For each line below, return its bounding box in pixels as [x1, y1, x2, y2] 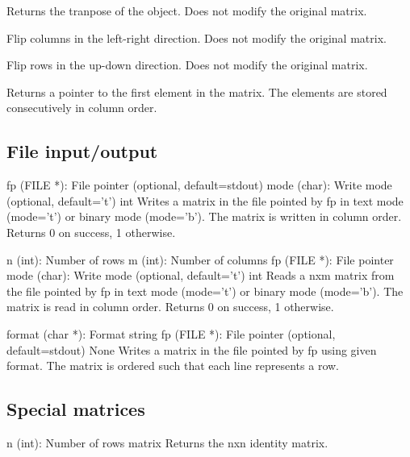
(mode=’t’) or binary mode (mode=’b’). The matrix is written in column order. [6, 208, 402, 225]
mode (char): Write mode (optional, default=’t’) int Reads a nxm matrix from [6, 267, 395, 284]
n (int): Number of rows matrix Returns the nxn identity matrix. [6, 434, 328, 451]
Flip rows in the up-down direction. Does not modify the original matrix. [6, 56, 368, 73]
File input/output [6, 139, 158, 164]
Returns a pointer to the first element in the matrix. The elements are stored [6, 83, 387, 100]
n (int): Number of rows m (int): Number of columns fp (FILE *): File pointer [6, 251, 394, 268]
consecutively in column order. [6, 99, 157, 116]
